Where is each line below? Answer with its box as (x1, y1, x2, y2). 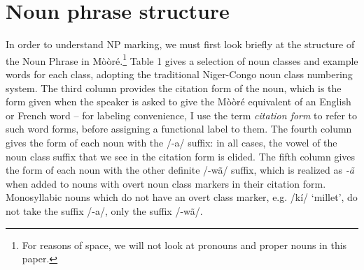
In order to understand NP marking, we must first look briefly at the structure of (6, 37, 355, 52)
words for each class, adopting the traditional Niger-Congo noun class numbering (6, 66, 353, 81)
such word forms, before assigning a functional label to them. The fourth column (6, 121, 352, 136)
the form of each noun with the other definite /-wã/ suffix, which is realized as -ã (6, 163, 354, 177)
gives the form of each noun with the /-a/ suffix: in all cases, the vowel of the (6, 135, 337, 149)
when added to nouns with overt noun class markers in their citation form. (6, 176, 326, 190)
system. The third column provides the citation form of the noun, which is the (6, 80, 342, 95)
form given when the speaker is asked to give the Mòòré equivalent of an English (6, 94, 351, 109)
